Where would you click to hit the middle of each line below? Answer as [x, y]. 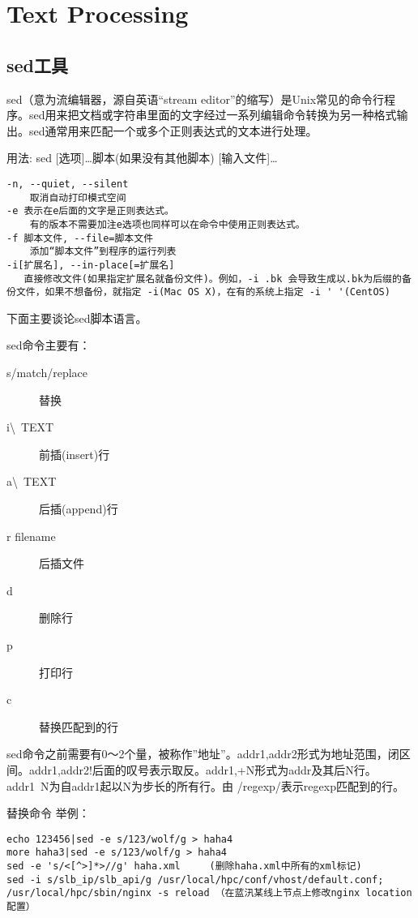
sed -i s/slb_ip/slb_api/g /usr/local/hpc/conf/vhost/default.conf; [195, 879]
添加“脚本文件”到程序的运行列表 [103, 252]
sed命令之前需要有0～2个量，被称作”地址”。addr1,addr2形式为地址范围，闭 [203, 754]
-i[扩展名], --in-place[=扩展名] [91, 265]
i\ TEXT [30, 427]
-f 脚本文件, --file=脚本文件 [80, 238]
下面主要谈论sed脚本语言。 [77, 317]
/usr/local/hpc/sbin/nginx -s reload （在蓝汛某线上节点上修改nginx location [209, 893]
